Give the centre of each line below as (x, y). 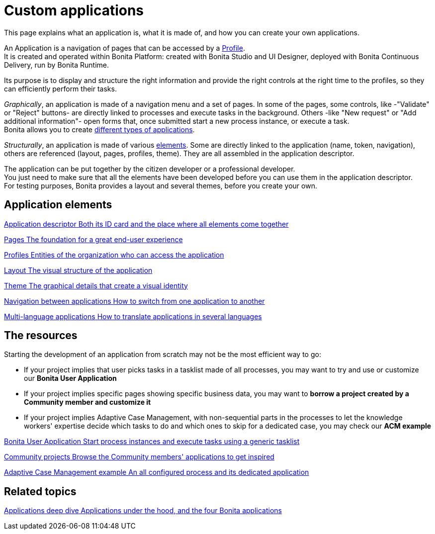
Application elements (58, 205)
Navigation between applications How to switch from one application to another (134, 301)
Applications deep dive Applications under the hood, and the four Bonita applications (143, 511)
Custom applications (74, 10)
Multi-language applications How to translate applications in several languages (133, 316)
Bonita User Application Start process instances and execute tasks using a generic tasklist (152, 442)
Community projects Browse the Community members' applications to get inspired (139, 457)
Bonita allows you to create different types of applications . (99, 129)
